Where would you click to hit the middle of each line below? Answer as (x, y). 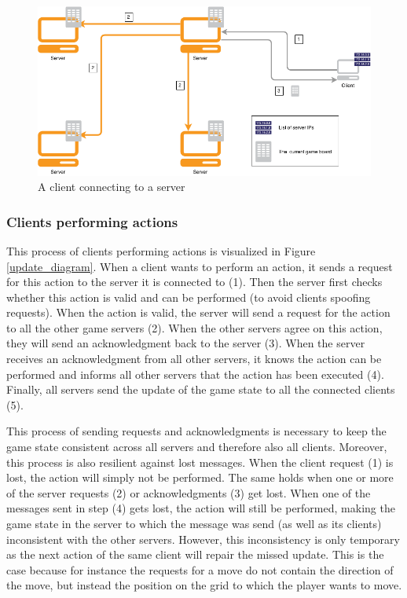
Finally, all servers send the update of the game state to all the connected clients (201, 389)
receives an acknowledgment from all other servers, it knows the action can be (194, 359)
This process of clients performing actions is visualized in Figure (161, 250)
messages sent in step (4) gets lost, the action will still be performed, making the (201, 508)
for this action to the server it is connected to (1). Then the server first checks (194, 282)
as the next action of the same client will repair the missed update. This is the (195, 554)
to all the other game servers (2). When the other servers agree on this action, (194, 327)
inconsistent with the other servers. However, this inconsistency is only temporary (203, 539)
